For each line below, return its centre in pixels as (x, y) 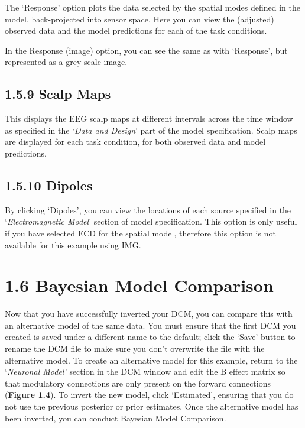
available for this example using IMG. (73, 244)
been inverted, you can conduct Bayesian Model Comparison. (116, 418)
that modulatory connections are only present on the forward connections (138, 383)
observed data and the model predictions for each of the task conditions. (136, 30)
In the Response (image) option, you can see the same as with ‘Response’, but (146, 50)
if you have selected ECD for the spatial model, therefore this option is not (140, 233)
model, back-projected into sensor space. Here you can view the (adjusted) (139, 19)
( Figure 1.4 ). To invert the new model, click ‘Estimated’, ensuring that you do (149, 395)
